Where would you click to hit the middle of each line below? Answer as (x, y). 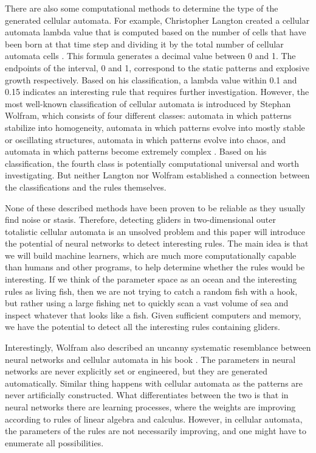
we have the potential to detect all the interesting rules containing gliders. (143, 327)
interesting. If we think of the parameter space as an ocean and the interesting (151, 279)
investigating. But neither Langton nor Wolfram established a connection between (157, 175)
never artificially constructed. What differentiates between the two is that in (147, 395)
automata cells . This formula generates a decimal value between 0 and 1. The (150, 56)
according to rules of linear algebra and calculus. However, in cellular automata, (154, 419)
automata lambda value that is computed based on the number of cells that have (156, 32)
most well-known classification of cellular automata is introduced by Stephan (148, 103)
